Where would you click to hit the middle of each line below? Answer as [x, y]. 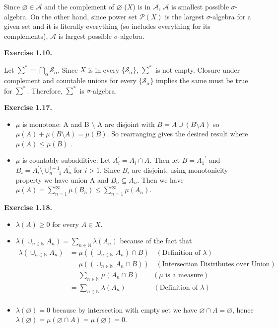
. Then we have [160, 179]
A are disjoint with [126, 124]
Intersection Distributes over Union [216, 264]
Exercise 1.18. [28, 207]
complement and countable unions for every [70, 80]
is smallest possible [200, 6]
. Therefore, [45, 90]
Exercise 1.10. [28, 53]
